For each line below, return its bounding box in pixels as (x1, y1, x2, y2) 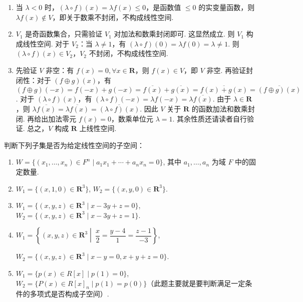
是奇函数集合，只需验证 (25, 28, 103, 39)
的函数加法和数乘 (191, 103, 248, 113)
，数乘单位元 (111, 113, 154, 123)
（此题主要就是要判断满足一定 (147, 277, 245, 288)
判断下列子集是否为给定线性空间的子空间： (4, 139, 144, 150)
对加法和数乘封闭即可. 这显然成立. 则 (114, 28, 235, 39)
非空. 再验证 (206, 64, 246, 75)
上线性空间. (79, 123, 117, 133)
